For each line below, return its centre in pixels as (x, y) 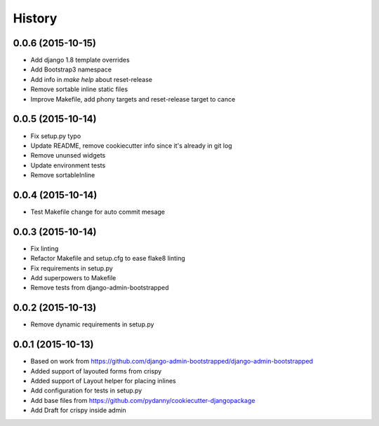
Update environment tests (68, 165)
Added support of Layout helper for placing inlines (103, 381)
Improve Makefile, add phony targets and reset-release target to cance (133, 99)
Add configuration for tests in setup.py (86, 391)
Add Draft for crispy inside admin (78, 411)
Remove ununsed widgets (68, 156)
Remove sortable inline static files (79, 89)
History (35, 18)
